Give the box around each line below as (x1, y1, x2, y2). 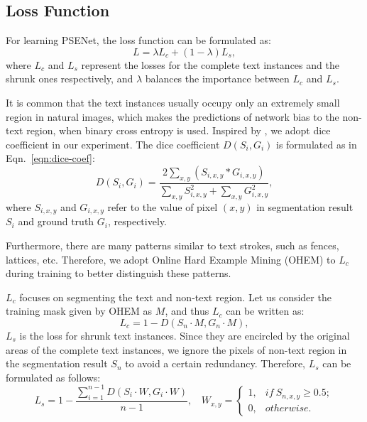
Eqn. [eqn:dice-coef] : (6, 151, 95, 166)
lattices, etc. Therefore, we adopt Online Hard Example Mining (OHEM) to (6, 251, 336, 266)
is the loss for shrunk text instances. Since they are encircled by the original (19, 328, 350, 342)
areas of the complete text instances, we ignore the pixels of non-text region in (6, 342, 347, 357)
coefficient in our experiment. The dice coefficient (6, 136, 220, 151)
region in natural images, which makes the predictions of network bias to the (6, 109, 339, 124)
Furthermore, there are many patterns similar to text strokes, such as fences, (6, 237, 339, 252)
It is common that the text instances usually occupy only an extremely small (6, 94, 340, 109)
